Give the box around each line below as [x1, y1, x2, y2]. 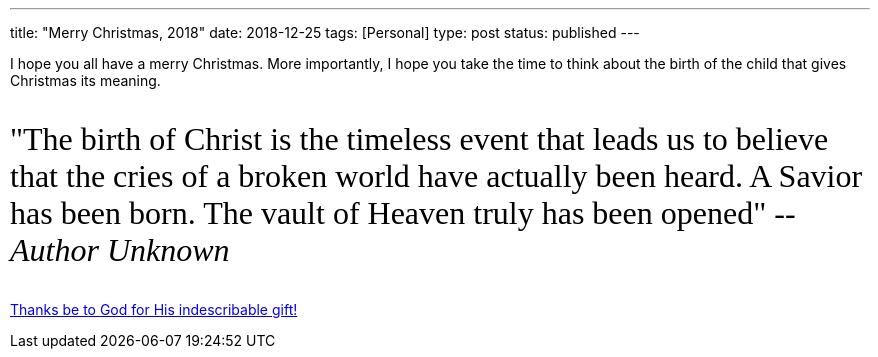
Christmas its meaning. [10, 72, 161, 89]
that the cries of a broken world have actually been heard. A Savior [10, 158, 863, 194]
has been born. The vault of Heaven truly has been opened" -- [10, 195, 796, 231]
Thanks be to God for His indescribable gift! [10, 301, 298, 318]
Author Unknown [10, 232, 230, 268]
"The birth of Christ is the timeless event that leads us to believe [10, 121, 829, 157]
